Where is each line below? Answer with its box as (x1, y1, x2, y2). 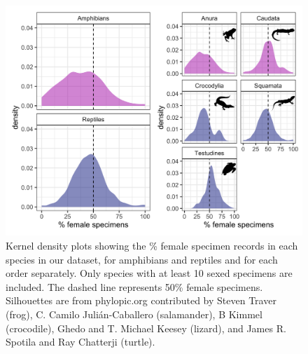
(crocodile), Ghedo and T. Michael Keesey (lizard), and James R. (6, 320, 286, 335)
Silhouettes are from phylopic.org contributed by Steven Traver (6, 293, 276, 308)
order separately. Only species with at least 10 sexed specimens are (6, 266, 293, 280)
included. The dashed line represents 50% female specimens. (6, 279, 263, 294)
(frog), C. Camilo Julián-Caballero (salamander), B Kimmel (6, 306, 262, 321)
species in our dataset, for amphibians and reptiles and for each (6, 252, 278, 266)
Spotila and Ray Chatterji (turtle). (6, 334, 155, 349)
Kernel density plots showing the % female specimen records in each (6, 238, 298, 252)
